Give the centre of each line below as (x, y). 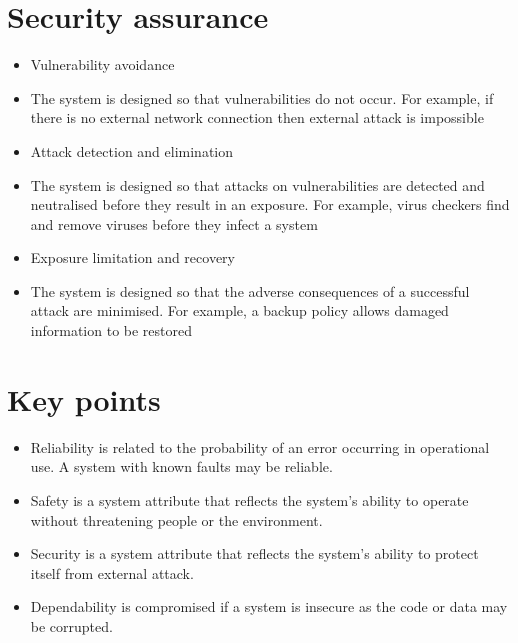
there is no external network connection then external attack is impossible (257, 117)
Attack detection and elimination (132, 150)
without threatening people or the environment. (176, 519)
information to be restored (111, 330)
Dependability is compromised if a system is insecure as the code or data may (269, 606)
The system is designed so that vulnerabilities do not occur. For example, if (262, 97)
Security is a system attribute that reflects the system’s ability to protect (254, 553)
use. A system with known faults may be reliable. (181, 466)
